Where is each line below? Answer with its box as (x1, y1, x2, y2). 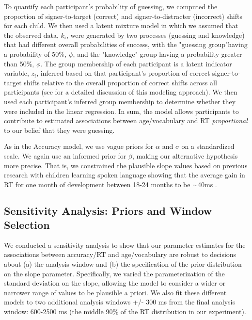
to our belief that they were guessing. (4, 125, 115, 135)
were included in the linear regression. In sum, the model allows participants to (4, 106, 239, 116)
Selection (4, 217, 50, 232)
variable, (4, 68, 29, 78)
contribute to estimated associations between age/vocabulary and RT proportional (4, 115, 248, 126)
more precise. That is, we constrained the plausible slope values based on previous (4, 160, 248, 170)
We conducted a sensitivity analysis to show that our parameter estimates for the (4, 240, 246, 250)
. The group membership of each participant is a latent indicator (40, 58, 232, 68)
